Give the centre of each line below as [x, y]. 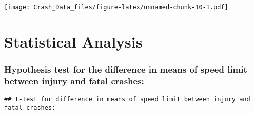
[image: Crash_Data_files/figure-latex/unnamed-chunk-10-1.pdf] [116, 7]
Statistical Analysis [73, 41]
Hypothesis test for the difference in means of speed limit [126, 69]
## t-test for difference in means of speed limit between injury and [127, 99]
